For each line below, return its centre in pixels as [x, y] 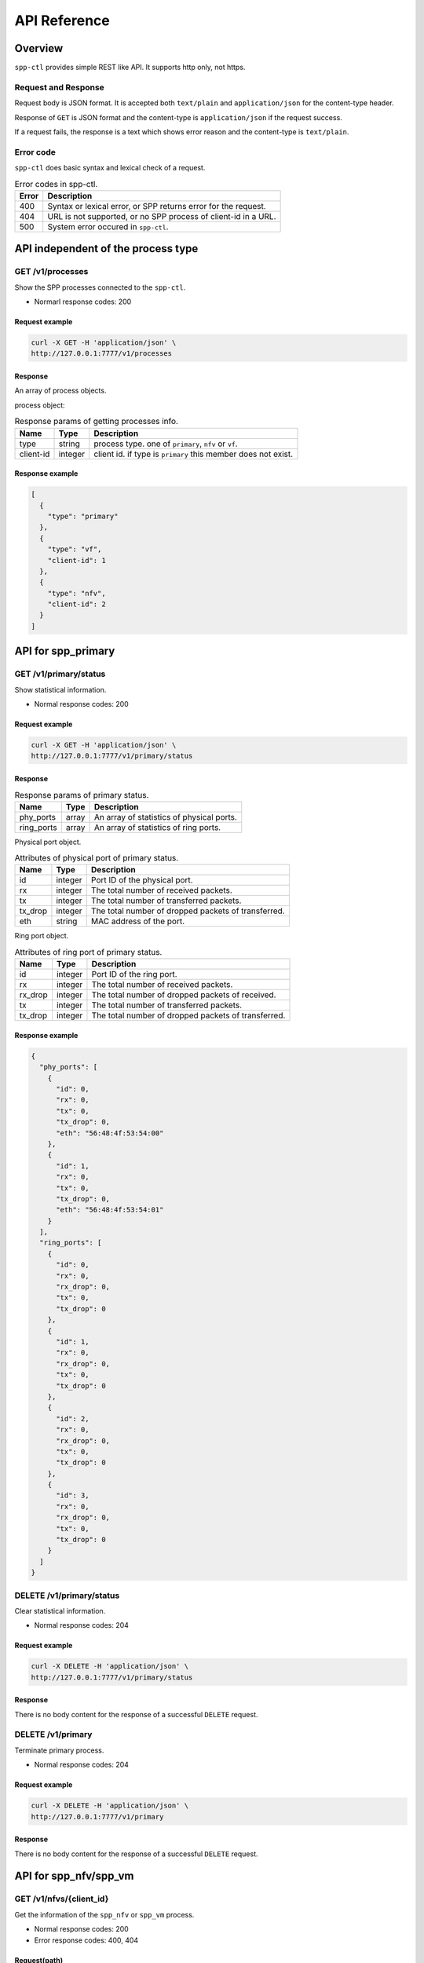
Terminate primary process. [59, 1750]
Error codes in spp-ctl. [56, 184]
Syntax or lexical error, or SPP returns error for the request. [157, 206]
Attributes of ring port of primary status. [88, 952]
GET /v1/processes [51, 272]
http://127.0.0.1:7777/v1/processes [102, 354]
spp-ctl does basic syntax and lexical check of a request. [110, 168]
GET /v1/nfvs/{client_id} [62, 1899]
